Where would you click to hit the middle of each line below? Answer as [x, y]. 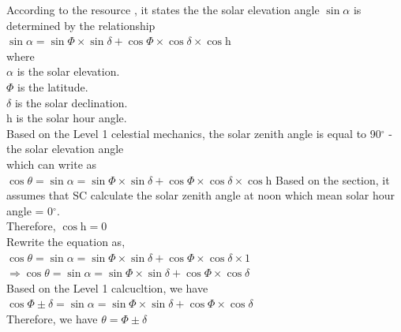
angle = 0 [30, 210]
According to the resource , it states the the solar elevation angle [163, 9]
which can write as [52, 164]
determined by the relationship [81, 25]
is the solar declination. [71, 102]
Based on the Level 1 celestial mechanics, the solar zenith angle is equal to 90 [194, 133]
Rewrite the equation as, [66, 241]
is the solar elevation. [68, 71]
